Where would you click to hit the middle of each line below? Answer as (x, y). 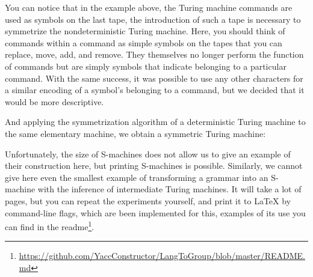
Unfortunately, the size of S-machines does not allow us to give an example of (148, 154)
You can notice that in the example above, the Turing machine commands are (149, 7)
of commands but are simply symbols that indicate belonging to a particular (146, 66)
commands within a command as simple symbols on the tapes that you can (144, 42)
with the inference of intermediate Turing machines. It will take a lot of (169, 189)
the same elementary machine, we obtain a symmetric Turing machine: (135, 133)
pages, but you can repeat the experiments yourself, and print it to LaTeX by (148, 200)
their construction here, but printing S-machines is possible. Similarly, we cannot (154, 166)
